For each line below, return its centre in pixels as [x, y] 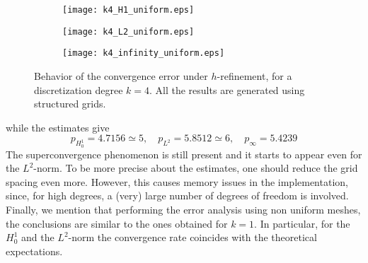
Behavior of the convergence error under [121, 75]
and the [38, 237]
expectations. [34, 251]
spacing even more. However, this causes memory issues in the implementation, [177, 181]
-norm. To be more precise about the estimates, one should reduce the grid [196, 168]
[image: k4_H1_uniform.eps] [128, 10]
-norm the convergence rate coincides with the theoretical [192, 237]
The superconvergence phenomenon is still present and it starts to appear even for [184, 154]
